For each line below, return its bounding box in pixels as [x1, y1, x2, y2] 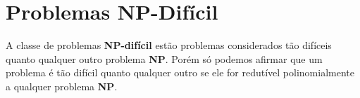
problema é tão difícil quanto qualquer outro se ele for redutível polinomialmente [6, 65, 354, 80]
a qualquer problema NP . [6, 78, 118, 93]
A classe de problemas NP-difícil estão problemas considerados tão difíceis [6, 38, 332, 52]
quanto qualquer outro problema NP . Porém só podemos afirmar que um [6, 51, 323, 66]
